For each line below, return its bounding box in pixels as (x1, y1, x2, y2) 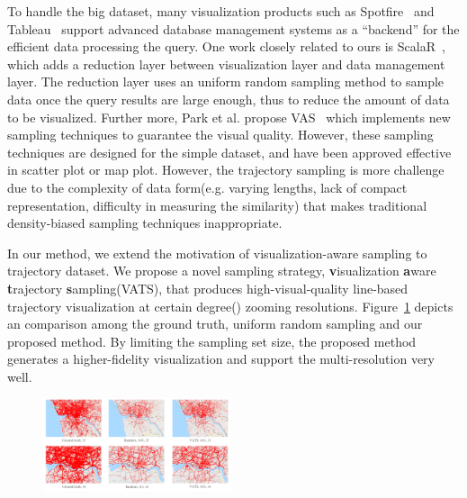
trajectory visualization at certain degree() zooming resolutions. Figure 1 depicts (7, 296, 454, 315)
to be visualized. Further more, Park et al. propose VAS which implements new (7, 107, 451, 126)
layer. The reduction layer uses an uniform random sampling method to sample (7, 72, 445, 91)
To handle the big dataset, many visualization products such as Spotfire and (7, 2, 435, 20)
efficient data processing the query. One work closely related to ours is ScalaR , (7, 37, 445, 56)
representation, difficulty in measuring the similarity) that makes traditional (7, 195, 427, 214)
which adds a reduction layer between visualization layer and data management (7, 54, 445, 73)
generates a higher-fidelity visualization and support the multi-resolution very (7, 349, 435, 368)
